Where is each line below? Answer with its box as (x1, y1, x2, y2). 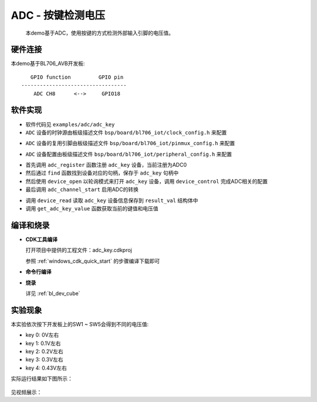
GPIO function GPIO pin (30, 73, 124, 81)
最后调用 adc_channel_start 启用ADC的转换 (25, 186, 139, 193)
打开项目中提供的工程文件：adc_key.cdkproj (25, 247, 132, 254)
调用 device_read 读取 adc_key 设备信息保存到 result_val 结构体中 (25, 197, 198, 204)
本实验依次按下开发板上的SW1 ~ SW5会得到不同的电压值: (11, 320, 149, 327)
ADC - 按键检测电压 (11, 9, 106, 22)
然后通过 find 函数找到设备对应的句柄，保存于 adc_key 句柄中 (25, 169, 179, 176)
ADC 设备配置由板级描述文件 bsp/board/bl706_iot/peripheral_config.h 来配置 (25, 150, 232, 158)
